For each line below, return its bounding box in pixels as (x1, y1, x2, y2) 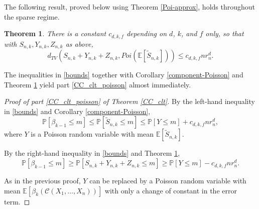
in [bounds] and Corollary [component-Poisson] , (4, 106, 151, 116)
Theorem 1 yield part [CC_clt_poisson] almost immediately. (4, 79, 191, 89)
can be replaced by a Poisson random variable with (89, 175, 246, 186)
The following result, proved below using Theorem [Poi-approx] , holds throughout (4, 2, 255, 12)
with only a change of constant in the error (104, 185, 237, 195)
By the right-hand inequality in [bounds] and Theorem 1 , (4, 148, 180, 158)
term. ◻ (4, 196, 30, 206)
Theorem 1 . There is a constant (4, 28, 106, 39)
